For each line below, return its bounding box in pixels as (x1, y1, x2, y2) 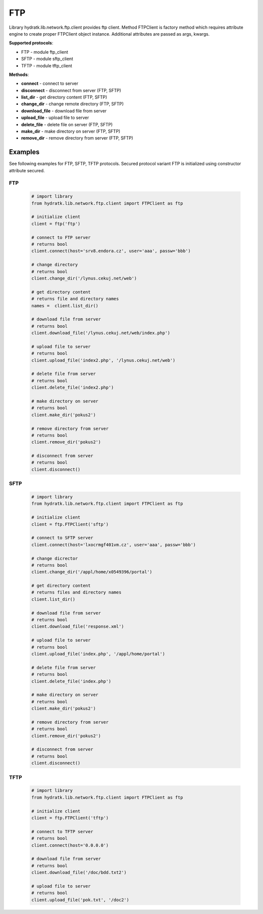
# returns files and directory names (31, 590, 122, 595)
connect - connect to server (21, 80, 78, 86)
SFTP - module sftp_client (21, 56, 73, 62)
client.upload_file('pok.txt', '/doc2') (31, 897, 129, 902)
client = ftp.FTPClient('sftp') (31, 521, 109, 527)
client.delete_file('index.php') (31, 678, 112, 684)
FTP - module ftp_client (21, 49, 68, 55)
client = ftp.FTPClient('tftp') (31, 815, 109, 820)
